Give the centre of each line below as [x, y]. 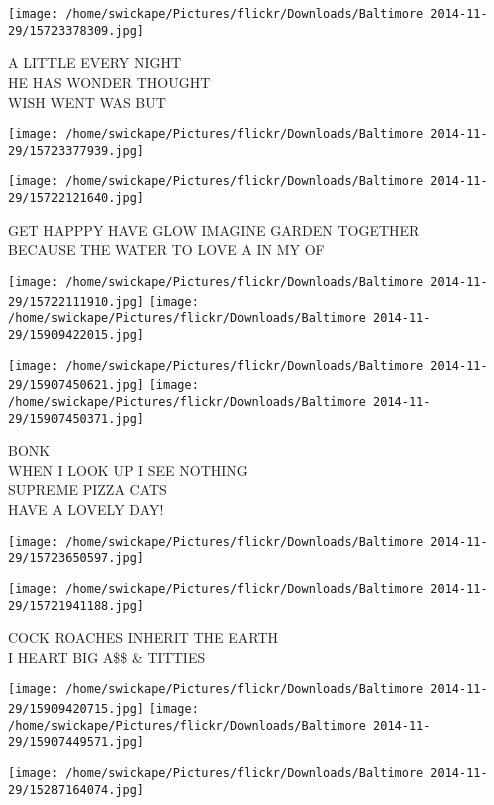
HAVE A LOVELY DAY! [86, 508]
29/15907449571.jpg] [76, 742]
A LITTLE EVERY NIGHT [95, 62]
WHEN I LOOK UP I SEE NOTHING [128, 469]
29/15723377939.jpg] [76, 150]
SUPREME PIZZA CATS [87, 489]
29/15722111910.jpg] [76, 301]
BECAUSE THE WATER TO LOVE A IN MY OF [166, 249]
